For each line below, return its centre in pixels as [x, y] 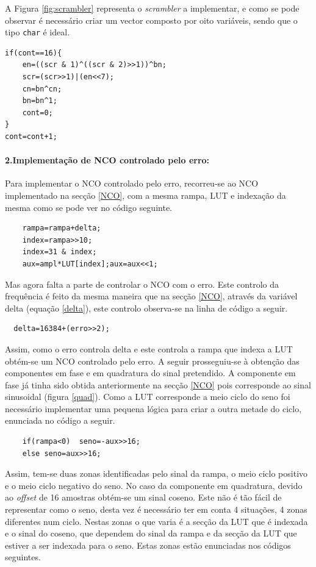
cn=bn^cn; [42, 89]
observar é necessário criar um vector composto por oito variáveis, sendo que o [151, 20]
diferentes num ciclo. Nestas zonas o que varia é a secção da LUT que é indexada [156, 521]
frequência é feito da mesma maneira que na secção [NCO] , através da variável [151, 296]
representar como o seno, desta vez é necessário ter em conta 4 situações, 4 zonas [156, 509]
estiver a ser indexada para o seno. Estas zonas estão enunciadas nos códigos [148, 545]
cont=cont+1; [31, 137]
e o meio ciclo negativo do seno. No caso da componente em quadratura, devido [154, 485]
